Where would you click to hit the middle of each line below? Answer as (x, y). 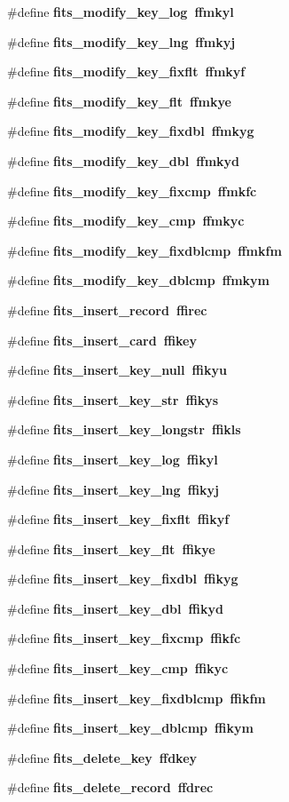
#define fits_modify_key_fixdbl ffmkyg (131, 131)
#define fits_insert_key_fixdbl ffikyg (123, 579)
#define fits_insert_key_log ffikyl (113, 459)
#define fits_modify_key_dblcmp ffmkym (138, 280)
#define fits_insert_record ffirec (107, 310)
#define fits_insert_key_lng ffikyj (113, 489)
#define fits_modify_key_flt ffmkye (119, 101)
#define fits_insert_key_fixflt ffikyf (118, 519)
